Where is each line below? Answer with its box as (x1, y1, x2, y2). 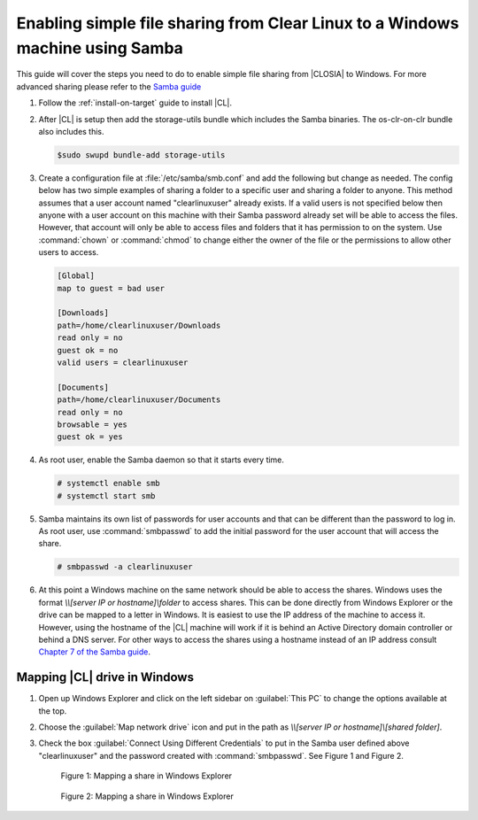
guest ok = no (57, 345, 119, 355)
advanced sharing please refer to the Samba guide (16, 81, 202, 92)
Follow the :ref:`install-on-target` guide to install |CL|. (38, 97, 233, 108)
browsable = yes (57, 419, 128, 429)
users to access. (38, 247, 99, 258)
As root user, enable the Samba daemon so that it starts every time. (38, 454, 285, 465)
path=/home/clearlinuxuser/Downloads (57, 320, 221, 330)
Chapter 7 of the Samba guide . (38, 646, 150, 657)
